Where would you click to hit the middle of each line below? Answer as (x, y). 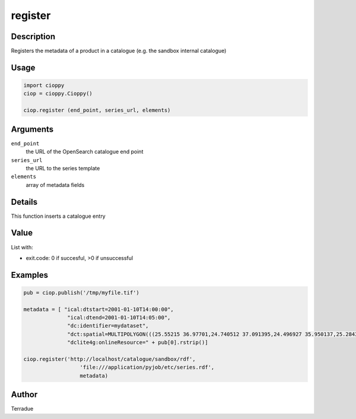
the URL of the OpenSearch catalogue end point (85, 152)
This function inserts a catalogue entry (58, 216)
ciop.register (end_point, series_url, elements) (97, 110)
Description (33, 36)
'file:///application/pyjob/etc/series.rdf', (147, 367)
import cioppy (44, 85)
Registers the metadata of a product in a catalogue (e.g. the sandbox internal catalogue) (119, 51)
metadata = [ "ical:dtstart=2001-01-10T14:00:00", (99, 309)
